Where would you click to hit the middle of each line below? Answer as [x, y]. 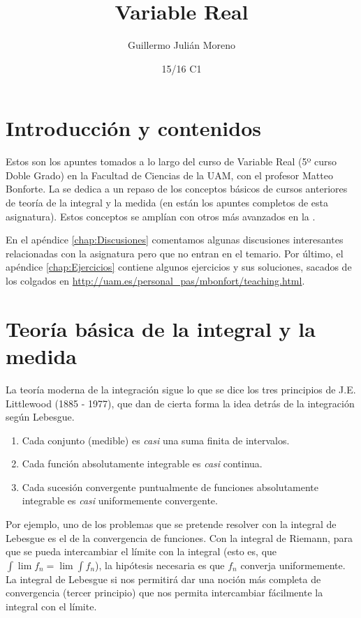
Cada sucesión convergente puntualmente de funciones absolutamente [170, 487]
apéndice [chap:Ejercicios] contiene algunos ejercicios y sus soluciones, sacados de [179, 267]
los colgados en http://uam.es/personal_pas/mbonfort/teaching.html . [155, 280]
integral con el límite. [51, 606]
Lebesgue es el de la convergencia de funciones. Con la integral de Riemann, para [179, 537]
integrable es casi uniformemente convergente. [120, 500]
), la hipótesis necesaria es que [160, 565]
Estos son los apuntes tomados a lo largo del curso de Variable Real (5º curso [171, 161]
